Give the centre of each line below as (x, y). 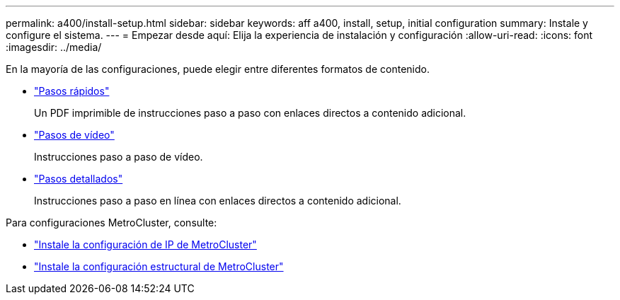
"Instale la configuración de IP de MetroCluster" (145, 244)
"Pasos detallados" (79, 179)
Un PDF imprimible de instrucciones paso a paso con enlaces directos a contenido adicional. (250, 113)
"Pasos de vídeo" (74, 135)
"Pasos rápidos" (72, 91)
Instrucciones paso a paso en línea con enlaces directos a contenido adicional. (218, 201)
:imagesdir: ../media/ (54, 47)
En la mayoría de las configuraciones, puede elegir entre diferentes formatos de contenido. (218, 69)
